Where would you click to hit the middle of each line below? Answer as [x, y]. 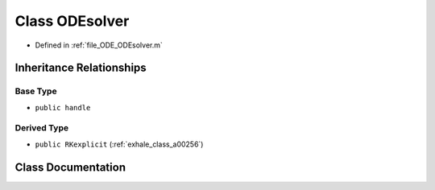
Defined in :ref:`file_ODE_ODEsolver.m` [99, 45]
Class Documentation [70, 167]
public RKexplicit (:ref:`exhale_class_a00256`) [119, 144]
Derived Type [41, 128]
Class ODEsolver [72, 21]
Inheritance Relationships [81, 68]
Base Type [36, 91]
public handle [63, 107]
